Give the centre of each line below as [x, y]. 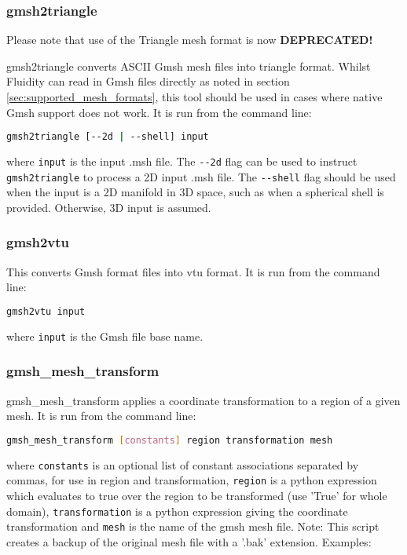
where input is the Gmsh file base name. [105, 336]
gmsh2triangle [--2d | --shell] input [108, 137]
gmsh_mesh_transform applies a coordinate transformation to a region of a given [203, 400]
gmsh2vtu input [46, 311]
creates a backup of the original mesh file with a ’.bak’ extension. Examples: [189, 542]
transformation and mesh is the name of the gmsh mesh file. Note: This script [193, 526]
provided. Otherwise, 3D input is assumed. [109, 207]
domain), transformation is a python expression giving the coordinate [177, 511]
